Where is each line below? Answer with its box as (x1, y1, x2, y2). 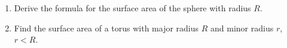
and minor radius (210, 21, 274, 34)
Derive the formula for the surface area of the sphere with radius (14, 2, 251, 14)
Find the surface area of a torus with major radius (14, 21, 199, 34)
